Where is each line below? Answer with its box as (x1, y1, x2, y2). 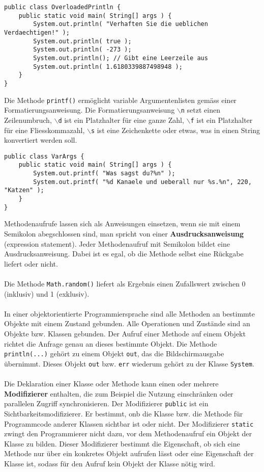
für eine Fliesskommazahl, (4, 124, 85, 135)
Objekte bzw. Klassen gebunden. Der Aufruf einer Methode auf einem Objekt (4, 328, 246, 338)
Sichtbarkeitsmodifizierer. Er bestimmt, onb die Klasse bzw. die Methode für (4, 408, 243, 418)
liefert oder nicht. (4, 258, 58, 269)
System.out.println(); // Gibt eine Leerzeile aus (33, 54, 208, 62)
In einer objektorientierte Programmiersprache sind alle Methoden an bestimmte (4, 308, 255, 319)
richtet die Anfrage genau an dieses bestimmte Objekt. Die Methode (4, 338, 217, 349)
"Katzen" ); (4, 187, 44, 194)
